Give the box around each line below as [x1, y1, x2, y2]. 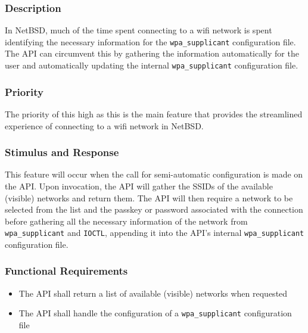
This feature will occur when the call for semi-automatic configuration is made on [5, 168, 303, 180]
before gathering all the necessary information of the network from [5, 214, 248, 227]
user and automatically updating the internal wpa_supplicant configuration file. [5, 59, 298, 71]
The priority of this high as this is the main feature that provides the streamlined [5, 107, 303, 120]
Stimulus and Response [5, 145, 119, 160]
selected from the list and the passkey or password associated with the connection [5, 203, 303, 216]
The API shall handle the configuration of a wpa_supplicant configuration [18, 307, 292, 319]
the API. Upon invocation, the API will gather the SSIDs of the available [5, 179, 273, 192]
